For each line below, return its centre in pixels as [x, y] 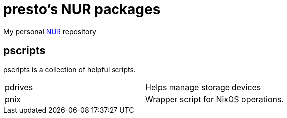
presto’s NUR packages [82, 9]
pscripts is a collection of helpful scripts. [70, 69]
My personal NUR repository [50, 31]
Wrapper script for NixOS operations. [215, 99]
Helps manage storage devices [203, 87]
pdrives [19, 87]
